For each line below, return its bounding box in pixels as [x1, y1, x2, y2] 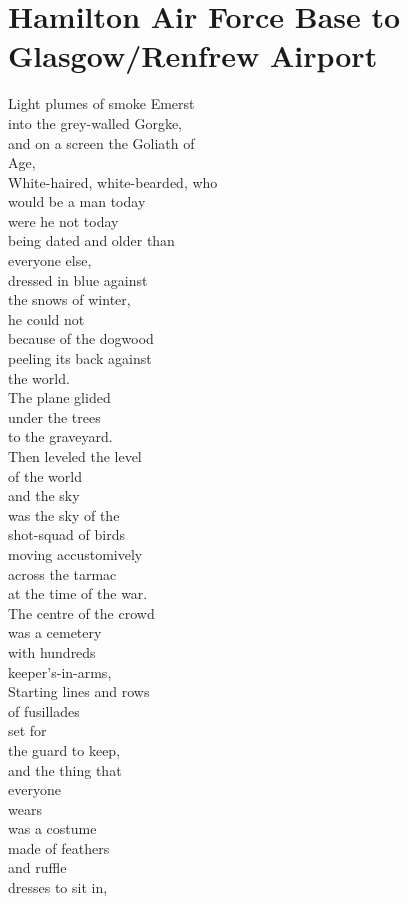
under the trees [8, 406, 101, 427]
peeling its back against [8, 348, 152, 369]
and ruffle [8, 857, 67, 878]
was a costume [8, 818, 97, 839]
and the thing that [8, 759, 122, 780]
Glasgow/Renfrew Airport [8, 35, 378, 76]
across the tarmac [8, 563, 117, 584]
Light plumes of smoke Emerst [8, 93, 195, 114]
